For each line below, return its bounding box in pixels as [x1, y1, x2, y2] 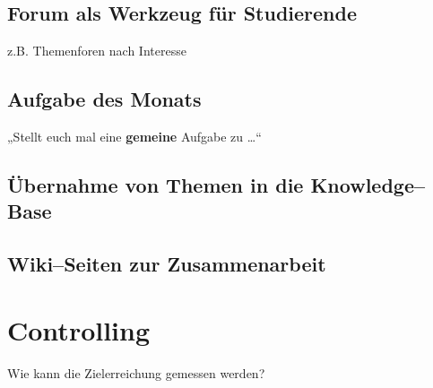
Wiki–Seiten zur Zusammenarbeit [7, 250, 326, 278]
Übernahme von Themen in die [7, 170, 304, 198]
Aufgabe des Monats [7, 85, 202, 113]
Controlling [7, 311, 151, 348]
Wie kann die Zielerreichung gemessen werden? [7, 363, 265, 382]
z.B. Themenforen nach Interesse [7, 41, 186, 60]
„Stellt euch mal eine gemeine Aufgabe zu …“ [7, 127, 262, 145]
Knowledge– [310, 170, 426, 198]
